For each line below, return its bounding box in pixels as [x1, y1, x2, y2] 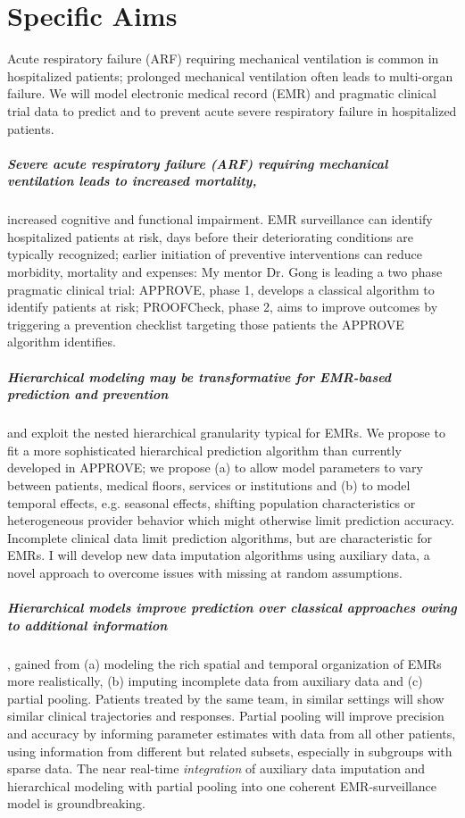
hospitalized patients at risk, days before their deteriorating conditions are [7, 227, 413, 246]
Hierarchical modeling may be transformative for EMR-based [7, 367, 392, 386]
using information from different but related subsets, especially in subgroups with [7, 741, 453, 760]
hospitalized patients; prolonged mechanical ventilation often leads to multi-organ [7, 66, 453, 85]
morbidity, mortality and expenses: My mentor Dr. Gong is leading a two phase [7, 263, 443, 281]
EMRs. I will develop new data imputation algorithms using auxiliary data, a [7, 546, 430, 564]
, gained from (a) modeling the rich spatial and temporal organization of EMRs [7, 654, 442, 672]
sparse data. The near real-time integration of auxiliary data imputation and [7, 759, 426, 778]
